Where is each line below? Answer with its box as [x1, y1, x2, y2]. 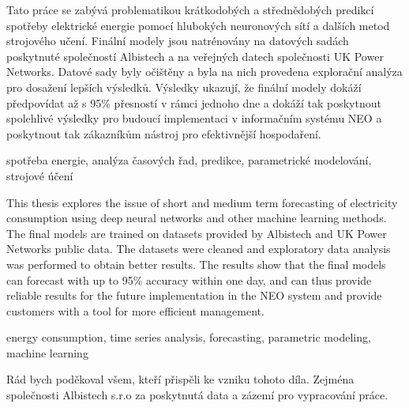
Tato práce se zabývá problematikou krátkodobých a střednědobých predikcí [6, 2, 374, 17]
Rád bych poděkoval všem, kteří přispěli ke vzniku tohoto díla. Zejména [6, 371, 355, 387]
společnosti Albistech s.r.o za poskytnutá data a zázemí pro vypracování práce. [6, 387, 388, 403]
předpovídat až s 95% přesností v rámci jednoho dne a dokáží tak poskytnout [6, 94, 381, 111]
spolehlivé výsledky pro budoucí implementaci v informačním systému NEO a [6, 110, 382, 127]
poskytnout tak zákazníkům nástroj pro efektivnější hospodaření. [6, 125, 321, 142]
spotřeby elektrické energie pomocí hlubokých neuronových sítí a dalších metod [6, 17, 390, 33]
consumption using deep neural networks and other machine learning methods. [6, 210, 387, 226]
